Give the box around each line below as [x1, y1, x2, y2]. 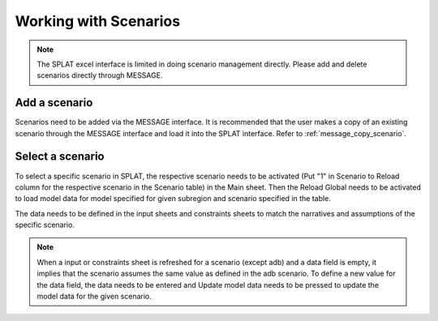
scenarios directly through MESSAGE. [36, 71, 163, 80]
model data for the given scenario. [36, 292, 152, 302]
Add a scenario [15, 96, 93, 109]
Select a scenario [15, 150, 105, 164]
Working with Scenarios [15, 12, 181, 30]
